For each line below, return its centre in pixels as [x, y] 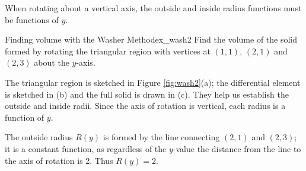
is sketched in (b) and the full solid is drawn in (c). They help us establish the [147, 94]
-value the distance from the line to [237, 148]
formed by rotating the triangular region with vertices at [108, 51]
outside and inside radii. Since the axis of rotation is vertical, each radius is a [145, 106]
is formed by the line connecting [161, 137]
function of [25, 117]
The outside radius [39, 137]
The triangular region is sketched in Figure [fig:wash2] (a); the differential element [153, 82]
